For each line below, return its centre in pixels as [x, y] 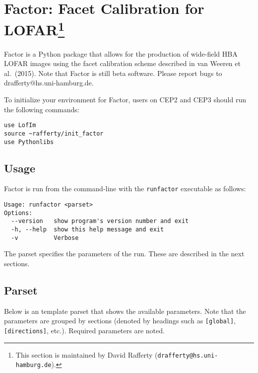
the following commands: [42, 109]
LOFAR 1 [34, 29]
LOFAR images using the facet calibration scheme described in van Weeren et [122, 63]
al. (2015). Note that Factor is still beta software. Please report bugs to [113, 73]
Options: [18, 213]
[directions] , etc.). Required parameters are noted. [84, 330]
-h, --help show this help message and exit [88, 229]
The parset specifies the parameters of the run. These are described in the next [124, 254]
